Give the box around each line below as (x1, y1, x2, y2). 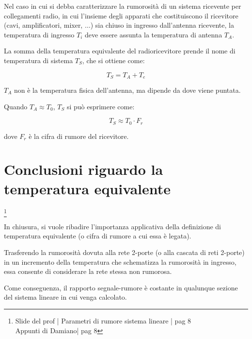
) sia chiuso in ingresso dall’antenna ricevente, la (90, 20, 234, 30)
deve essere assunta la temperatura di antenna (85, 29, 222, 39)
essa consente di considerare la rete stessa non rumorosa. (4, 266, 172, 276)
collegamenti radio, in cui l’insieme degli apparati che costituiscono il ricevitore (4, 10, 238, 20)
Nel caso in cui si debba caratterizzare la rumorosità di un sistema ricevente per (4, 1, 241, 11)
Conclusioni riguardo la (4, 159, 163, 179)
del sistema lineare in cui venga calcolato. (4, 292, 127, 302)
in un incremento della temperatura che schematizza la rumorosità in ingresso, (4, 256, 236, 267)
